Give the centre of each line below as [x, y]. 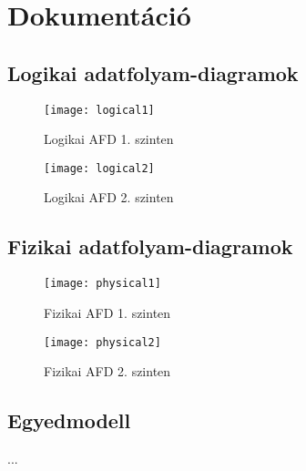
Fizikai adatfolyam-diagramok [150, 246]
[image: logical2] [99, 168]
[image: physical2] [102, 342]
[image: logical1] [99, 110]
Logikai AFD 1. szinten [109, 139]
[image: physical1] [102, 284]
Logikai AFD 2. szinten [109, 197]
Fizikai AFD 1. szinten [107, 312]
